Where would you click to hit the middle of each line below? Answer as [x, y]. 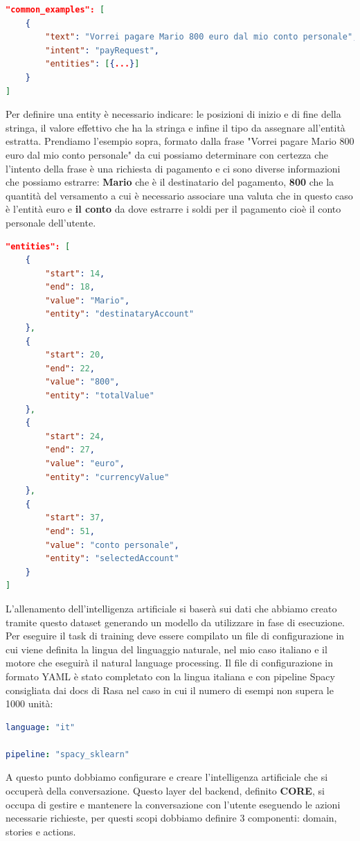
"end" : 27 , [70, 450]
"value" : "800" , [82, 382]
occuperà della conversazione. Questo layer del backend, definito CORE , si [165, 791]
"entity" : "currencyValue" [107, 477]
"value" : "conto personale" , [112, 545]
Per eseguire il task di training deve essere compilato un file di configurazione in [175, 636]
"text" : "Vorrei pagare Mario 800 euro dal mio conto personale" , [201, 37]
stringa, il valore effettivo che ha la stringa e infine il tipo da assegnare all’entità [175, 127]
